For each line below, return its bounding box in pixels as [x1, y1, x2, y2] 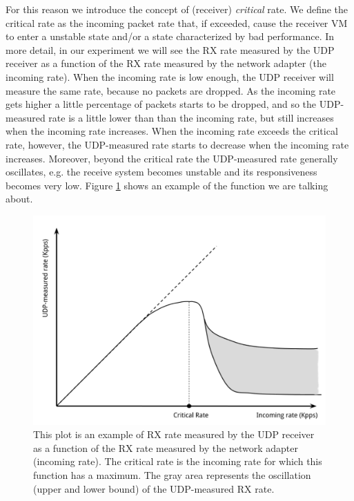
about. [6, 191, 33, 206]
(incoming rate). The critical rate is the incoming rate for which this [33, 454, 322, 469]
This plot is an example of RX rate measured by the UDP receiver [33, 427, 315, 442]
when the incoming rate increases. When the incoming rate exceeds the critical [6, 124, 338, 138]
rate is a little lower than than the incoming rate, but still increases [48, 110, 334, 124]
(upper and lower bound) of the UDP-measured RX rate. [33, 481, 275, 495]
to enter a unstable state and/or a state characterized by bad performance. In [6, 29, 335, 44]
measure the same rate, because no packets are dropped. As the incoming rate [6, 83, 336, 97]
